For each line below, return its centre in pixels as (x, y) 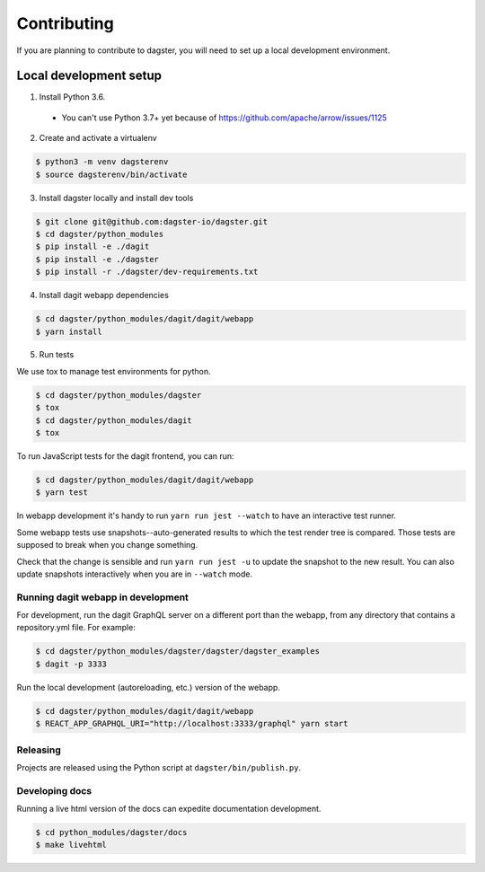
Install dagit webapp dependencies (104, 295)
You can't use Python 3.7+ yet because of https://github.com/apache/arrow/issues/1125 (225, 118)
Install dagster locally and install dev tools (116, 198)
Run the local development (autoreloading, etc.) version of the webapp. (148, 687)
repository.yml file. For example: (76, 628)
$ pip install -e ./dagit (93, 247)
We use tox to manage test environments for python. (114, 371)
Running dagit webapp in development (102, 597)
